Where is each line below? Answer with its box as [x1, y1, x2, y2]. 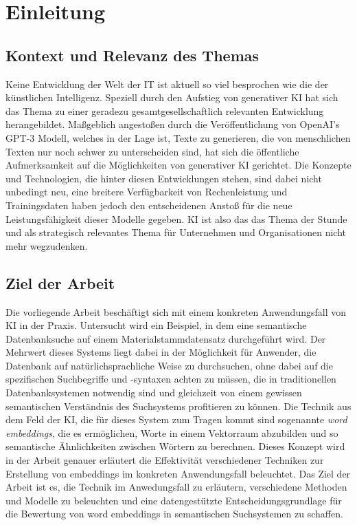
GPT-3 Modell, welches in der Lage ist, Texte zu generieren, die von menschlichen [5, 130, 351, 144]
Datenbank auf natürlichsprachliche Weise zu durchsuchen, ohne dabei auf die [5, 358, 333, 372]
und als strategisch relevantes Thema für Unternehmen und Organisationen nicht [5, 225, 347, 239]
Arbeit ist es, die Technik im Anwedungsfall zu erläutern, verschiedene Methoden [5, 480, 347, 494]
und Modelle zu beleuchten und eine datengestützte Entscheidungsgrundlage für [5, 493, 342, 507]
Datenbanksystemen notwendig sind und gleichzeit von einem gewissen [5, 385, 302, 400]
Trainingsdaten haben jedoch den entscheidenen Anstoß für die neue [5, 197, 292, 212]
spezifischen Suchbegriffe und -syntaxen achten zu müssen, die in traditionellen [5, 372, 336, 386]
